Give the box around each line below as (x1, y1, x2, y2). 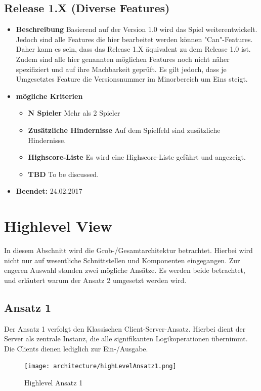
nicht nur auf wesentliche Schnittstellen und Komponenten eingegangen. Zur (4, 255, 240, 265)
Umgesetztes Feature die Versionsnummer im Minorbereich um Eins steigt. (16, 74, 248, 84)
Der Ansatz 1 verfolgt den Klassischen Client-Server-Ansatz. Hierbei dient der (4, 323, 246, 334)
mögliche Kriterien (16, 90, 83, 101)
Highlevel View (4, 216, 112, 236)
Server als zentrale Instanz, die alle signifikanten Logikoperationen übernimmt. (4, 333, 248, 344)
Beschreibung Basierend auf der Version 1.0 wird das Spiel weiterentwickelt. (16, 24, 257, 34)
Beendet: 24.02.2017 (16, 186, 82, 196)
